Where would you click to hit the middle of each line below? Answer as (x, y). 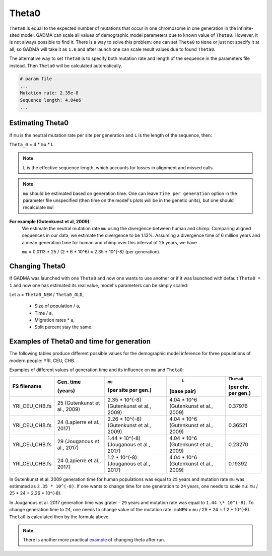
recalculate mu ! (38, 207)
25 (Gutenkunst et (79, 403)
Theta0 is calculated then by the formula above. (60, 517)
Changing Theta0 (37, 266)
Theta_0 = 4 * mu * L (31, 144)
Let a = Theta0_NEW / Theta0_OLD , (47, 294)
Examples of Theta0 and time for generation (80, 342)
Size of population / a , (57, 306)
